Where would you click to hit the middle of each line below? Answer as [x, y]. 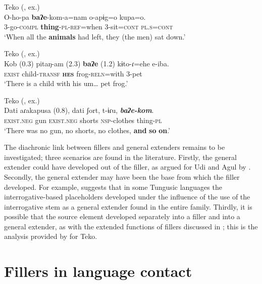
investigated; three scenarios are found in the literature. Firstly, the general [120, 157]
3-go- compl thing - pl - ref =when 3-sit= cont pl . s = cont [89, 27]
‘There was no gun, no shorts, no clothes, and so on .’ [87, 130]
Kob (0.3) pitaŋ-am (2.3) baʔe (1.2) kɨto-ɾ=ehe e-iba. [87, 63]
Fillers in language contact [98, 271]
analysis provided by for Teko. [51, 236]
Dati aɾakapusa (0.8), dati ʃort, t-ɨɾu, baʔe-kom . [79, 110]
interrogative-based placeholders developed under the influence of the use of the [127, 197]
